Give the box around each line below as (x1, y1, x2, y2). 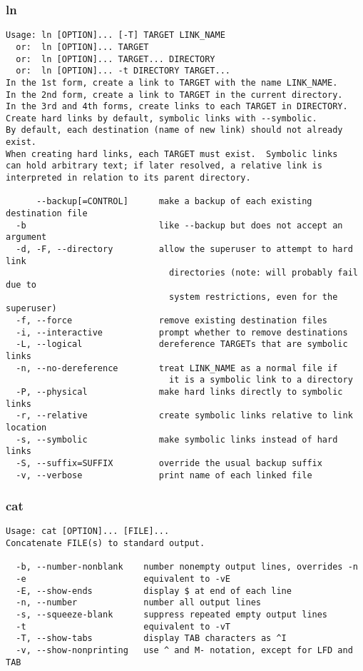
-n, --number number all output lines (16, 597, 261, 608)
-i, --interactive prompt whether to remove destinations (16, 327, 348, 338)
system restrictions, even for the (169, 291, 338, 302)
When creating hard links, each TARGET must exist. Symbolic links (6, 148, 338, 159)
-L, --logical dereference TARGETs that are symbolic (16, 339, 348, 350)
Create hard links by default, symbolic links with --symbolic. (6, 113, 317, 123)
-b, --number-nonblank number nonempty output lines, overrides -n (16, 562, 358, 572)
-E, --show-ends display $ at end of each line (16, 585, 292, 596)
